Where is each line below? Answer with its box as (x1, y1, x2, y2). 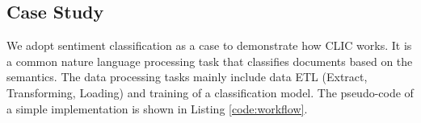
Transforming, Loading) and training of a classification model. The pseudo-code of (6, 84, 414, 100)
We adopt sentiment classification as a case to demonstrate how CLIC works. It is (6, 37, 412, 54)
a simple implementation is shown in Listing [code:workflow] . (6, 100, 308, 117)
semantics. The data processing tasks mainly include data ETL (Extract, (6, 68, 368, 85)
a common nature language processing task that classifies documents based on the (6, 52, 413, 69)
